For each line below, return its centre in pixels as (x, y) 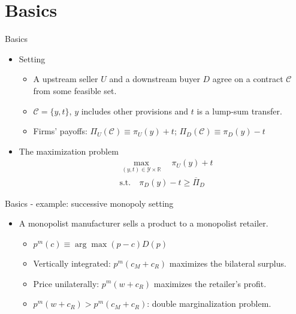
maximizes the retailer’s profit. (210, 283)
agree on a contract (248, 79)
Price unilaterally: (66, 283)
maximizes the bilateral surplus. (228, 263)
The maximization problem (69, 151)
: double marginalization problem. (209, 304)
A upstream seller (66, 79)
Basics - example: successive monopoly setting (89, 203)
